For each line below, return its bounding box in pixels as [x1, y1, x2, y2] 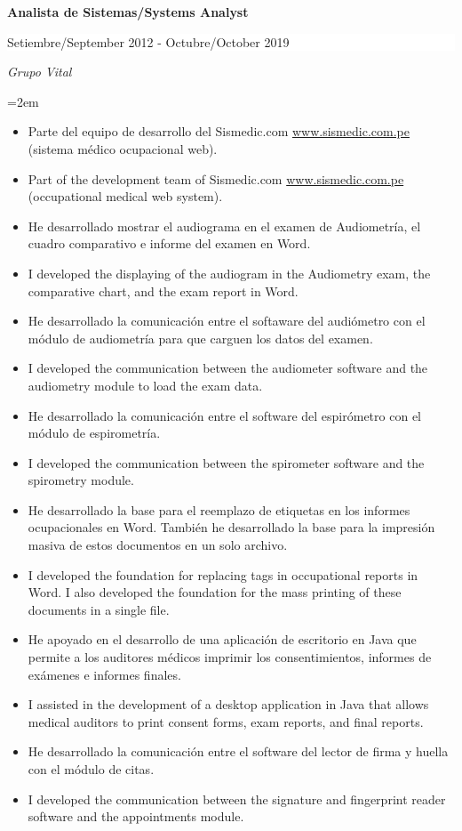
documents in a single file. [28, 600, 170, 618]
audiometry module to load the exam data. [28, 375, 263, 394]
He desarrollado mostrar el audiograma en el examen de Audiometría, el [28, 216, 421, 235]
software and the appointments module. [28, 807, 244, 826]
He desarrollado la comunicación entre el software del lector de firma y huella [28, 742, 449, 761]
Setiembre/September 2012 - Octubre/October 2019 [7, 32, 290, 51]
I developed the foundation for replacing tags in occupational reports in [28, 565, 418, 584]
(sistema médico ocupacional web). [28, 139, 218, 157]
